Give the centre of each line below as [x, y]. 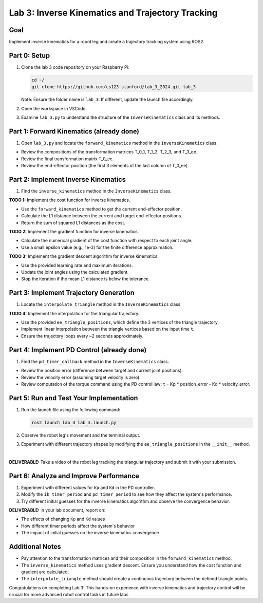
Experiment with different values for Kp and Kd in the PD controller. [88, 488]
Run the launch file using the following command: [71, 410]
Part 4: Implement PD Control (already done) [78, 350]
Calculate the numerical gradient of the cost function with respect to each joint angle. [107, 241]
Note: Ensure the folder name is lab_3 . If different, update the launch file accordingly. [107, 99]
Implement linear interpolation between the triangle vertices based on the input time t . [108, 329]
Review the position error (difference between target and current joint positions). [102, 371]
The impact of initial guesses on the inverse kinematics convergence [90, 533]
